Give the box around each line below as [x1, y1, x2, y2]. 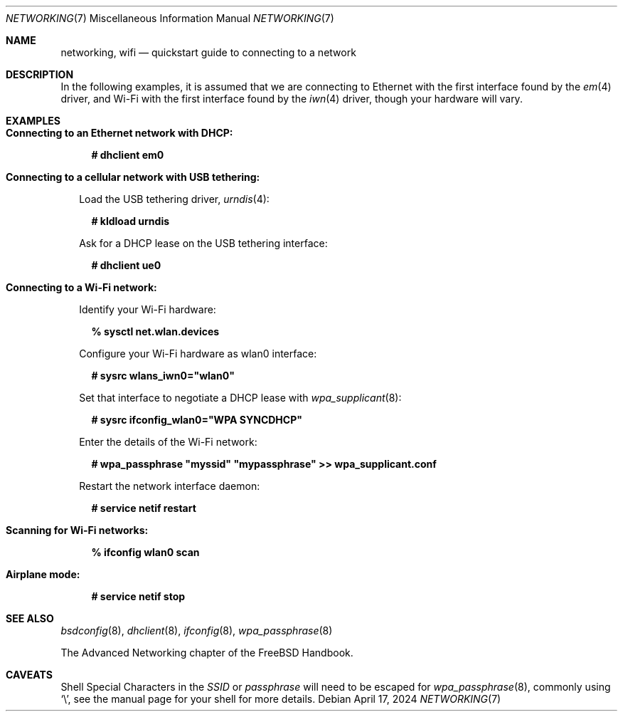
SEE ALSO [6, 612, 54, 624]
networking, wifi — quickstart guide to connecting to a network [60, 46, 356, 58]
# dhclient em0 [91, 149, 164, 161]
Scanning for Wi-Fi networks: [6, 524, 149, 536]
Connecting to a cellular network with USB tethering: [6, 171, 260, 183]
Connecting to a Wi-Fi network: [6, 281, 157, 293]
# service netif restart [91, 502, 196, 514]
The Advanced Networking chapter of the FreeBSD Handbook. [60, 647, 353, 659]
